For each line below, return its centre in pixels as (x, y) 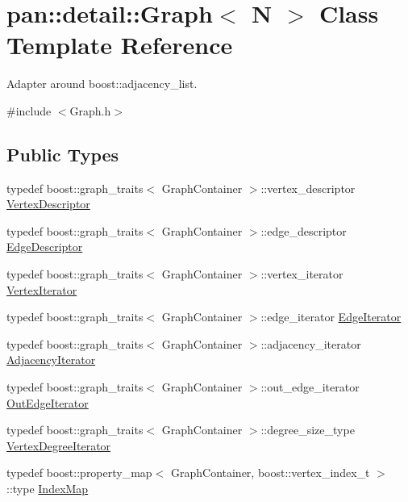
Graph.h (90, 110)
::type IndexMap (48, 489)
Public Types (63, 154)
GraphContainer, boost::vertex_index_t (270, 473)
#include (29, 110)
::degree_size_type (308, 430)
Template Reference (120, 45)
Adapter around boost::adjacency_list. (102, 84)
